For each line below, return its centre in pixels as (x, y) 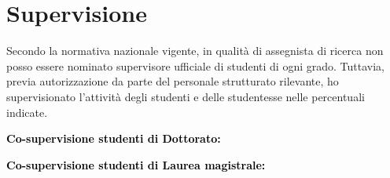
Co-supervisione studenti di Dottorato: (114, 138)
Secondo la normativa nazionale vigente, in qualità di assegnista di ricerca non (195, 51)
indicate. (27, 112)
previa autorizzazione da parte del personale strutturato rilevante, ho (173, 81)
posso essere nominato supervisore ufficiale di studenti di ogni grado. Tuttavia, (195, 65)
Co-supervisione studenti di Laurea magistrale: (136, 164)
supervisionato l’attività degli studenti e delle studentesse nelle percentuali (186, 96)
